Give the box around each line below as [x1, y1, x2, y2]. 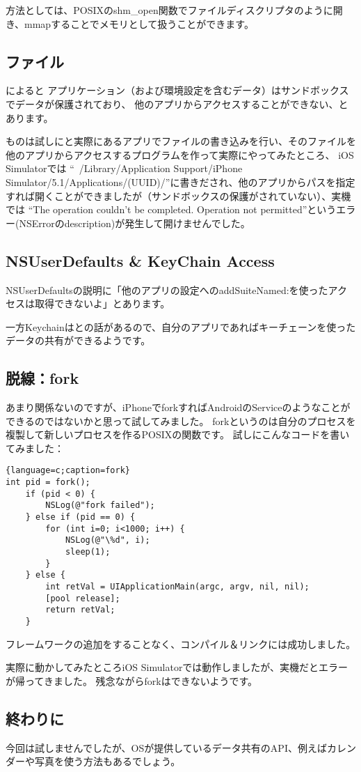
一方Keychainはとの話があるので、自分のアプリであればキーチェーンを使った [6, 319, 356, 334]
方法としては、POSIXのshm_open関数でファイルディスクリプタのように [6, 3, 333, 17]
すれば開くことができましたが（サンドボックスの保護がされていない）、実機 [6, 188, 351, 203]
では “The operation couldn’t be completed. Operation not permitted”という [6, 202, 337, 217]
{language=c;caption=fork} [6, 465, 130, 476]
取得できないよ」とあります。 [34, 296, 170, 311]
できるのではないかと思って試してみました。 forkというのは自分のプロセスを [6, 413, 356, 428]
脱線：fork [6, 367, 79, 389]
